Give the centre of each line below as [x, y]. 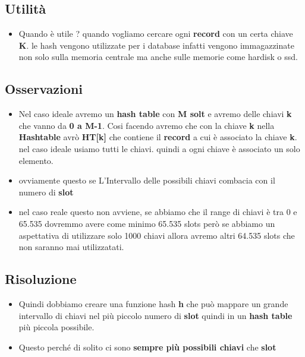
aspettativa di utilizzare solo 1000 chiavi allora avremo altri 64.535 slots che [157, 235]
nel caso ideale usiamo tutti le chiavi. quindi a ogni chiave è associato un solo [159, 148]
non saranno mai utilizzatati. [71, 247]
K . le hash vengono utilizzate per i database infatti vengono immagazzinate [156, 45]
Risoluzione [41, 279]
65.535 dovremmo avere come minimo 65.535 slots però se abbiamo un [147, 223]
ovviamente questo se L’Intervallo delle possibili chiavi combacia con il [147, 180]
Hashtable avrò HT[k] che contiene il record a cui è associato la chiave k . [158, 137]
